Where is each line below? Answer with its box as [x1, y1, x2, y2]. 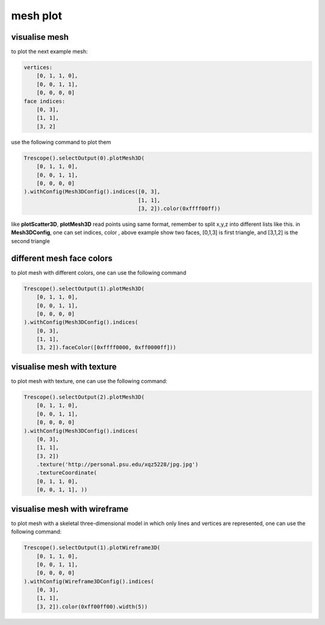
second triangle [11, 237, 51, 244]
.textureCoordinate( [36, 470, 97, 476]
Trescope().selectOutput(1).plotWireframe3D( [23, 544, 161, 551]
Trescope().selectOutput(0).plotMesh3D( [23, 154, 144, 161]
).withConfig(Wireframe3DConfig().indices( [23, 578, 155, 585]
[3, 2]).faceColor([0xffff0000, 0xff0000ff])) [36, 344, 177, 351]
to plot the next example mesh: [11, 48, 88, 55]
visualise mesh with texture [11, 361, 117, 372]
